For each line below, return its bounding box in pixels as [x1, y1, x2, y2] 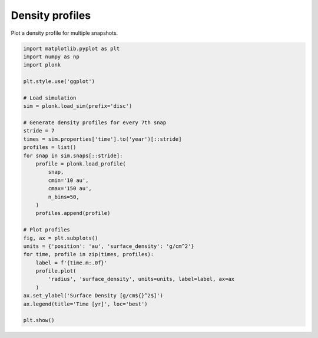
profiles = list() [23, 144, 77, 151]
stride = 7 [23, 127, 55, 134]
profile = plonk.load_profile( [35, 161, 126, 167]
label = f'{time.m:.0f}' [35, 259, 108, 266]
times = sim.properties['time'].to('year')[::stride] [23, 135, 182, 143]
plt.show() [23, 317, 55, 324]
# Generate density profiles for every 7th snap [23, 120, 167, 126]
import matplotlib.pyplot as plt [23, 45, 120, 52]
